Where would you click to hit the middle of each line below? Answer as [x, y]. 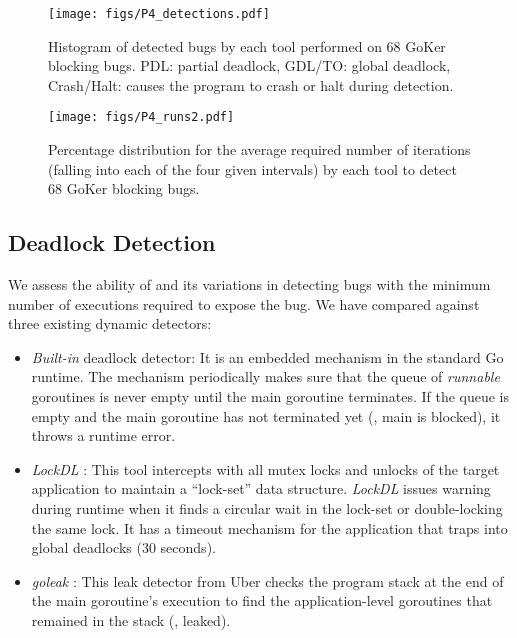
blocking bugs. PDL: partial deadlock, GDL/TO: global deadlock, [249, 65]
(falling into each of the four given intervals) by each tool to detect [252, 168]
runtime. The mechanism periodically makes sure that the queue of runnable [265, 376]
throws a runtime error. [103, 435]
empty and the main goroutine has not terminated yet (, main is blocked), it [266, 415]
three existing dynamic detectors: [110, 323]
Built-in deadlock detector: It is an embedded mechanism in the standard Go [267, 356]
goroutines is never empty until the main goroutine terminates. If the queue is [270, 396]
